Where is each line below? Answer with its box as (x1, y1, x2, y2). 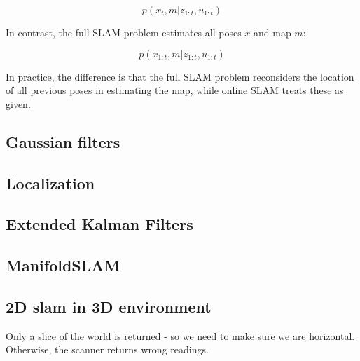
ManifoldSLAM (6, 254, 120, 276)
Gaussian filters (6, 130, 120, 152)
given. (6, 96, 31, 111)
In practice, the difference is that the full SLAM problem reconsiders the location (6, 69, 354, 83)
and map (253, 25, 291, 39)
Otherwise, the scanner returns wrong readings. (6, 342, 209, 357)
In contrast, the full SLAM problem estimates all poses (6, 25, 242, 39)
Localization (6, 172, 95, 193)
